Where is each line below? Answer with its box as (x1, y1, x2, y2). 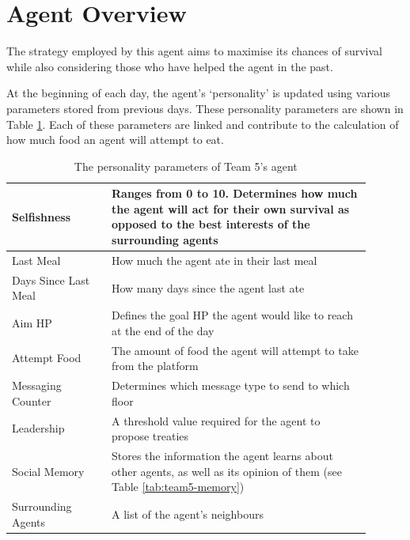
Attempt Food (12, 349, 82, 366)
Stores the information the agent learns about (111, 447, 333, 463)
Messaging (12, 377, 62, 394)
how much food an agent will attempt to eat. (6, 131, 224, 148)
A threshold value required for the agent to (111, 412, 321, 429)
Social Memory (12, 463, 85, 479)
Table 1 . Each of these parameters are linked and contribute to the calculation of (6, 115, 399, 132)
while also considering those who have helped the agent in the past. (6, 58, 333, 74)
